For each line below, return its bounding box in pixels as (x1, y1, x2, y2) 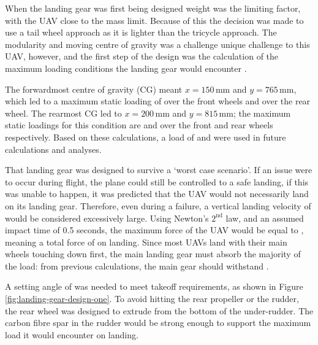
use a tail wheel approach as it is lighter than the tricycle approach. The (5, 26, 277, 39)
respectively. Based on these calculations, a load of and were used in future (5, 130, 286, 143)
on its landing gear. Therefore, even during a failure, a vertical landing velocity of (5, 199, 311, 212)
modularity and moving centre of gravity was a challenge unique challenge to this (5, 37, 310, 50)
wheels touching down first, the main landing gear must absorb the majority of (5, 247, 301, 260)
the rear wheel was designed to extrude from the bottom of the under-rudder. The (5, 304, 314, 317)
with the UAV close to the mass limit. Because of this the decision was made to (5, 14, 304, 26)
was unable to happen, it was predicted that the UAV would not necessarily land (5, 187, 309, 200)
